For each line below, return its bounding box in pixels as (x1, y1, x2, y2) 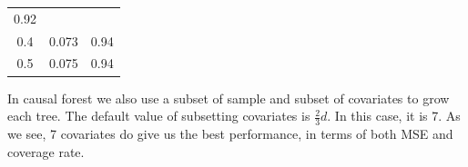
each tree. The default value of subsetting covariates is (7, 106, 310, 125)
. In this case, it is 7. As (327, 106, 461, 125)
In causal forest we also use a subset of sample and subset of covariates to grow (7, 88, 450, 107)
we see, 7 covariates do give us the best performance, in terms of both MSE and (7, 123, 453, 142)
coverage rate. (7, 142, 85, 161)
